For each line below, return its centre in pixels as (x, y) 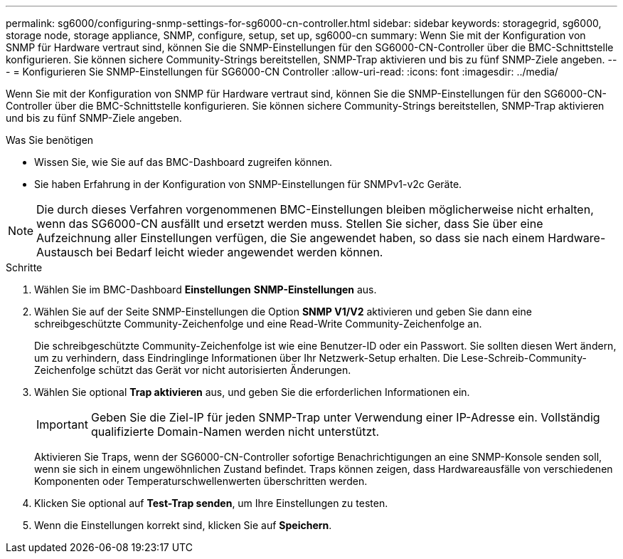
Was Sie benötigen (50, 140)
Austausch (65, 252)
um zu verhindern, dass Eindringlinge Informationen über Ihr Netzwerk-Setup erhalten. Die (246, 358)
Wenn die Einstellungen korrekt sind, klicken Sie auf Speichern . (183, 525)
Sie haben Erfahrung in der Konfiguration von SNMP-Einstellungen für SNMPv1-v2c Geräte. (248, 184)
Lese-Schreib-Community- (524, 358)
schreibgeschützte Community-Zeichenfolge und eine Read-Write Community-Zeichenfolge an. (258, 324)
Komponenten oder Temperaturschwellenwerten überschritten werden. (201, 481)
